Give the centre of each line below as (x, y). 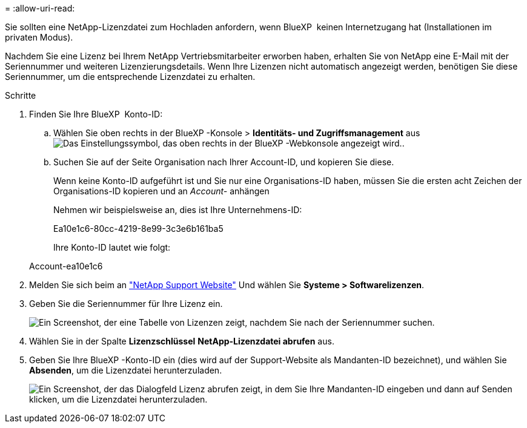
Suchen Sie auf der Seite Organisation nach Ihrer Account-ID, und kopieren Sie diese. (224, 162)
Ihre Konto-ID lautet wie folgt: (112, 247)
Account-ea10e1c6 (66, 266)
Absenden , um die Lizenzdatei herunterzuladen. (126, 370)
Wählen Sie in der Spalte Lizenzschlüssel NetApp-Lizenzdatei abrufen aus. (182, 341)
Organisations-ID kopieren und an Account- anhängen (161, 191)
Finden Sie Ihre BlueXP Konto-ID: (96, 114)
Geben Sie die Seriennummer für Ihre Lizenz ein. (126, 304)
